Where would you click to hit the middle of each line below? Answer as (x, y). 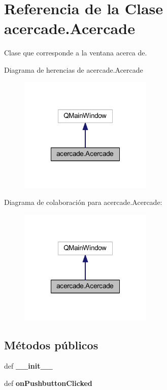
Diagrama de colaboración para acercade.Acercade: (83, 202)
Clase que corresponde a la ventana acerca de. (76, 53)
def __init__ (28, 366)
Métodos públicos (51, 344)
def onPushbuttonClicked (48, 383)
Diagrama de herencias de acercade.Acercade (74, 69)
